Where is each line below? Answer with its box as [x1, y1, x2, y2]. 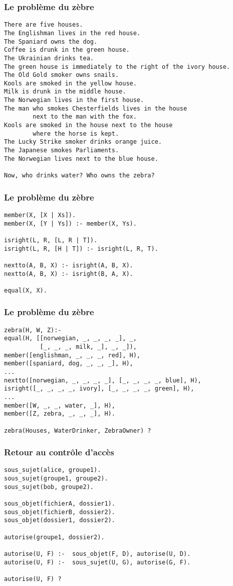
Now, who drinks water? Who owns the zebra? [4, 172, 155, 179]
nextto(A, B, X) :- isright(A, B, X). [4, 261, 133, 269]
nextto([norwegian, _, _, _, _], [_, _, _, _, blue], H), [4, 376, 201, 384]
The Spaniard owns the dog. [4, 38, 98, 45]
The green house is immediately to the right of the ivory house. [4, 63, 230, 70]
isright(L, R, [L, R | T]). [4, 236, 98, 244]
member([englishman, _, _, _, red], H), [4, 351, 141, 359]
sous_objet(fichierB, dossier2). [4, 508, 115, 516]
